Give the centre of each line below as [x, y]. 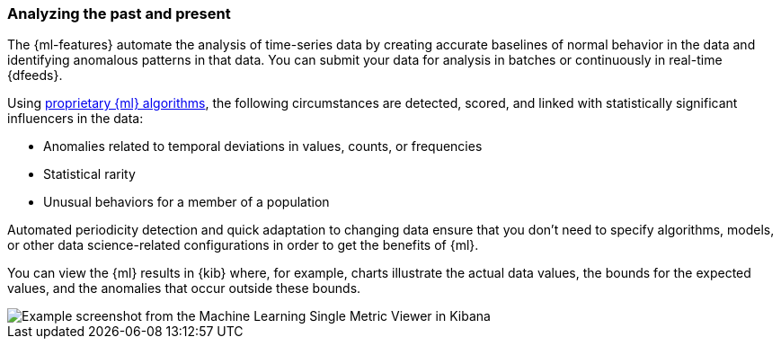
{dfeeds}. [35, 75]
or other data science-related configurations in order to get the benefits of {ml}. [243, 245]
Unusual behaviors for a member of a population [186, 202]
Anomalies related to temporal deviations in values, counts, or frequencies [263, 146]
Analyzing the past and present [119, 13]
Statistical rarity [89, 174]
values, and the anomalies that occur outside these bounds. [184, 288]
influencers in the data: [75, 119]
